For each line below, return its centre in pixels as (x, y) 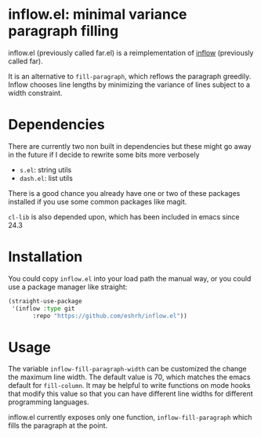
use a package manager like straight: (68, 287)
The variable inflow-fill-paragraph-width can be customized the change (127, 369)
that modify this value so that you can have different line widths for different (130, 394)
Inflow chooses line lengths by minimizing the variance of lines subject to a (129, 85)
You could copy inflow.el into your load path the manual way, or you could (130, 278)
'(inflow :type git (43, 308)
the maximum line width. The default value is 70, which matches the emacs (129, 377)
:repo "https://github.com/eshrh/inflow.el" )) (110, 316)
